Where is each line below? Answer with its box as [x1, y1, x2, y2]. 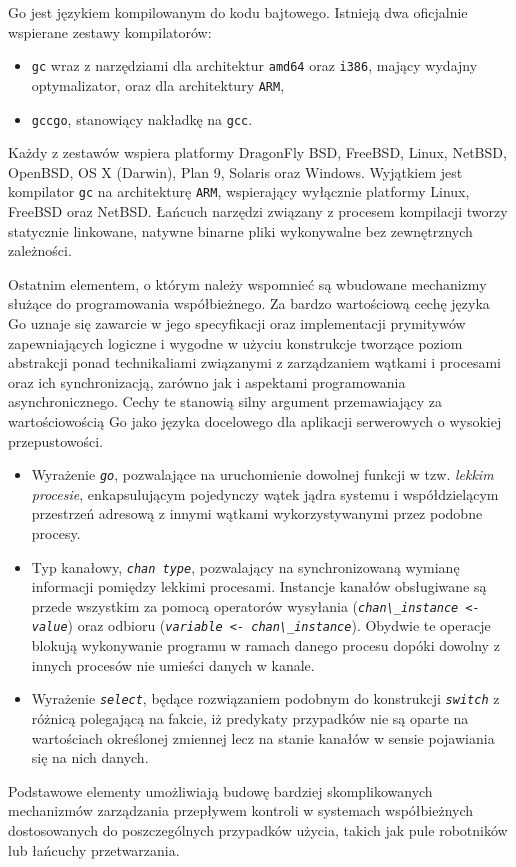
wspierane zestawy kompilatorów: [8, 21, 212, 42]
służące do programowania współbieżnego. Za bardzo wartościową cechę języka [8, 293, 490, 314]
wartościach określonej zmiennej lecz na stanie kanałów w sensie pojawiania [31, 727, 495, 748]
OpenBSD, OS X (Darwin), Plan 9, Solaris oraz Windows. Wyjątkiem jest [8, 161, 463, 182]
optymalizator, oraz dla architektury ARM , [31, 74, 285, 95]
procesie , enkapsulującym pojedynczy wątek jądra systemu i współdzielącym [31, 483, 499, 504]
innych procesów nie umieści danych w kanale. [31, 654, 315, 675]
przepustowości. [8, 430, 104, 451]
